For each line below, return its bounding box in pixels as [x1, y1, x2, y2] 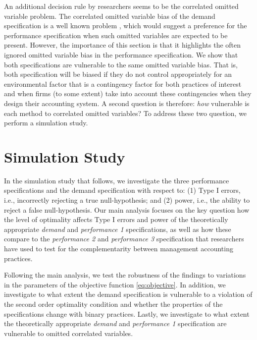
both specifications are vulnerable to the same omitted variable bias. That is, [4, 59, 238, 69]
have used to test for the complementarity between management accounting [4, 243, 233, 253]
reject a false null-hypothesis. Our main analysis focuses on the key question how [4, 204, 250, 215]
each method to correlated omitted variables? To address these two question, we [4, 108, 247, 118]
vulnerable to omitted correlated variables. [4, 328, 133, 338]
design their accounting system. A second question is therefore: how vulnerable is [4, 98, 250, 108]
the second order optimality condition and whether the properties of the [4, 298, 223, 309]
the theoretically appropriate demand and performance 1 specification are [4, 318, 227, 329]
